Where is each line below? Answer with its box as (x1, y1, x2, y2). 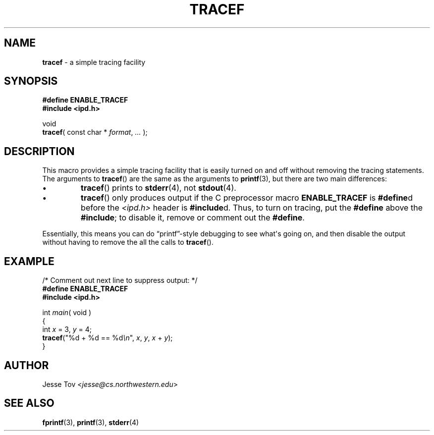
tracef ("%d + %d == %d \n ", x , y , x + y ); (42, 333, 173, 342)
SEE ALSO (4, 397, 54, 410)
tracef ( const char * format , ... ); (42, 128, 148, 137)
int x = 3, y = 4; (42, 325, 92, 334)
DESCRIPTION (4, 145, 75, 158)
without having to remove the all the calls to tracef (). (42, 238, 214, 247)
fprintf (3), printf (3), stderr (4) (42, 418, 139, 427)
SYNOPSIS (4, 75, 58, 88)
